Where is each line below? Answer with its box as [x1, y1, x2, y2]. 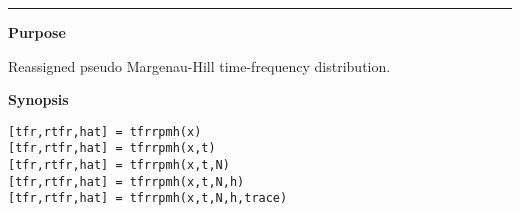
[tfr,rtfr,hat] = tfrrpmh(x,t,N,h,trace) [8, 191, 288, 206]
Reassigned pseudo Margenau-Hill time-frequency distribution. [8, 55, 391, 76]
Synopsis [8, 89, 69, 110]
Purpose [8, 22, 66, 42]
